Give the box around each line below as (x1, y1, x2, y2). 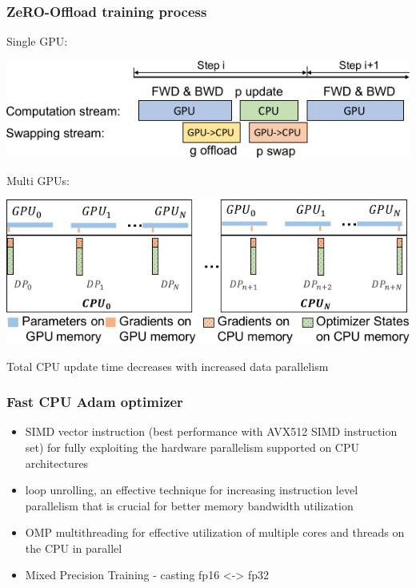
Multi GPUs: (6, 171, 70, 188)
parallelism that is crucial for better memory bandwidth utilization (25, 497, 354, 513)
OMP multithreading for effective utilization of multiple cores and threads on (25, 524, 405, 541)
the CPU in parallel (25, 539, 122, 556)
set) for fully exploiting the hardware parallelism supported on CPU (25, 438, 359, 455)
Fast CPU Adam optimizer (6, 392, 183, 412)
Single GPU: (6, 33, 68, 50)
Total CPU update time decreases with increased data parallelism (6, 357, 329, 374)
